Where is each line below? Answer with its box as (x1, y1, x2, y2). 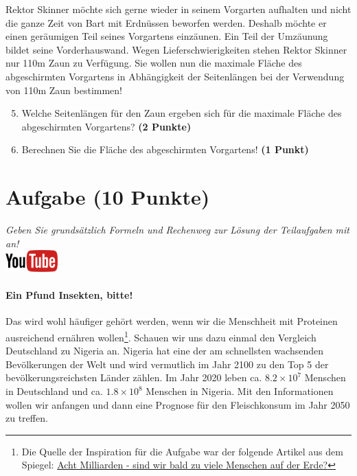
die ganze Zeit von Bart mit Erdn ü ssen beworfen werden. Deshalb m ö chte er (5, 15, 327, 30)
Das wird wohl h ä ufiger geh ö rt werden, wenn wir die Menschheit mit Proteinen (5, 314, 338, 328)
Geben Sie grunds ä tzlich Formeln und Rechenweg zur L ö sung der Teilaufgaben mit (5, 223, 349, 237)
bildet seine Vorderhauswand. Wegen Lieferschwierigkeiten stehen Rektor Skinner (5, 42, 347, 56)
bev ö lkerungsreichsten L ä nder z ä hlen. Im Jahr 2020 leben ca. (5, 370, 262, 385)
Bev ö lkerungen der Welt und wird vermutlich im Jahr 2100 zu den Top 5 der (5, 356, 329, 371)
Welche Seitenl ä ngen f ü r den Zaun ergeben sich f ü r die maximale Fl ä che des (21, 106, 342, 120)
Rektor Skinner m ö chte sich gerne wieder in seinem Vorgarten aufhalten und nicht (5, 2, 352, 16)
